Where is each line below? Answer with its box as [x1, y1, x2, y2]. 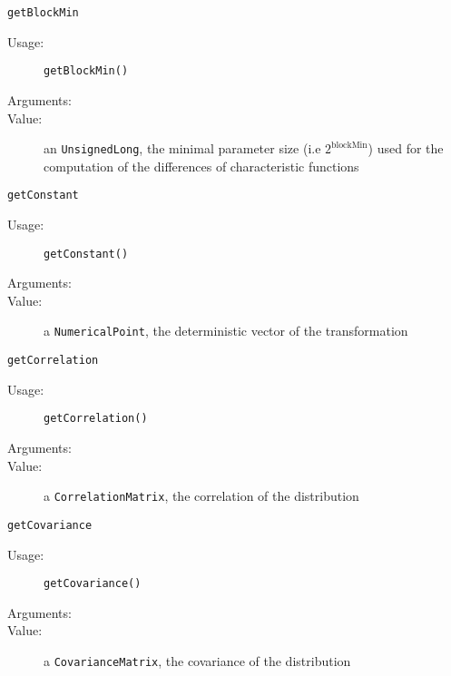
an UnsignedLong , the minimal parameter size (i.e [44, 139, 321, 158]
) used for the [368, 139, 444, 158]
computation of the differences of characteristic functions [44, 156, 359, 175]
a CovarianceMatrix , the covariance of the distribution [44, 651, 351, 670]
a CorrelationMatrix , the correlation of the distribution [44, 486, 359, 505]
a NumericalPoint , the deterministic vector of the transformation [44, 321, 408, 340]
